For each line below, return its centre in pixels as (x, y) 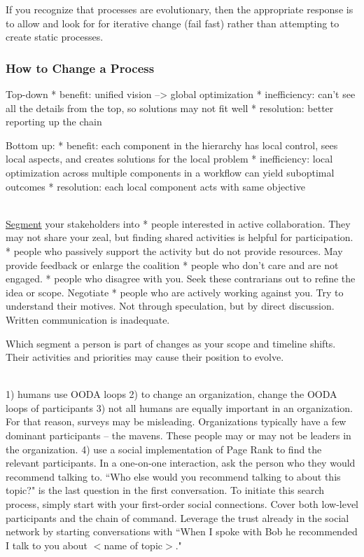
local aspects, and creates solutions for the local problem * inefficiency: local (169, 159)
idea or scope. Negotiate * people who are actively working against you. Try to (175, 292)
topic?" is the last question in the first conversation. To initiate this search (165, 490)
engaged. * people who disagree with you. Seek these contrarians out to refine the (181, 278)
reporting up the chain (54, 122)
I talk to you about (47, 545)
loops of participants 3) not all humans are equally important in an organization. (179, 407)
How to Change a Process (80, 68)
